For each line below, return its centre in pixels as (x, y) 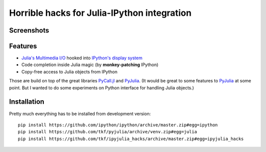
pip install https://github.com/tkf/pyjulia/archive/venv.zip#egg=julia (107, 132)
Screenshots (29, 30)
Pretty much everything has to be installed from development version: (80, 114)
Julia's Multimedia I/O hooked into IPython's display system (82, 58)
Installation (27, 102)
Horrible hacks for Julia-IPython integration (100, 13)
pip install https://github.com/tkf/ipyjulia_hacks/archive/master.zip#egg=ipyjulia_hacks (131, 139)
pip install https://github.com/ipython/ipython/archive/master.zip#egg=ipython (118, 125)
